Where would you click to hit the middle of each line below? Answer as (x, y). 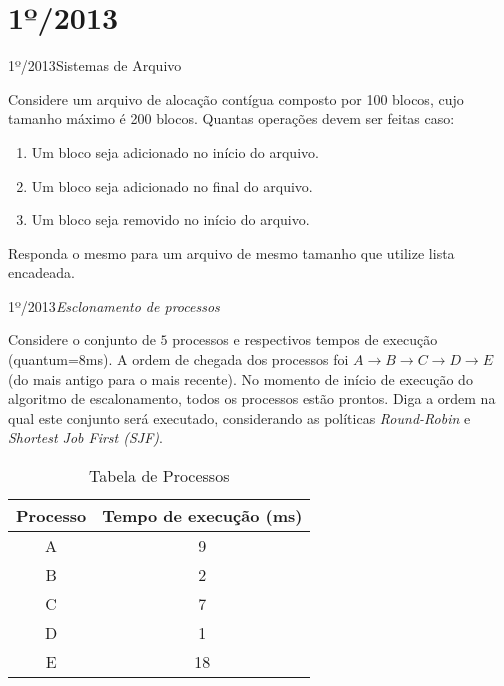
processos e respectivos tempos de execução (305, 339)
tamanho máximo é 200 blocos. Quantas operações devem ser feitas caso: (231, 118)
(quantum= (43, 359)
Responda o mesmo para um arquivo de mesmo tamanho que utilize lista (231, 252)
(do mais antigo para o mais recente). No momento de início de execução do (240, 378)
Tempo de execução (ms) (202, 516)
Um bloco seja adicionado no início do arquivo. (175, 151)
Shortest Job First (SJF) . (85, 437)
